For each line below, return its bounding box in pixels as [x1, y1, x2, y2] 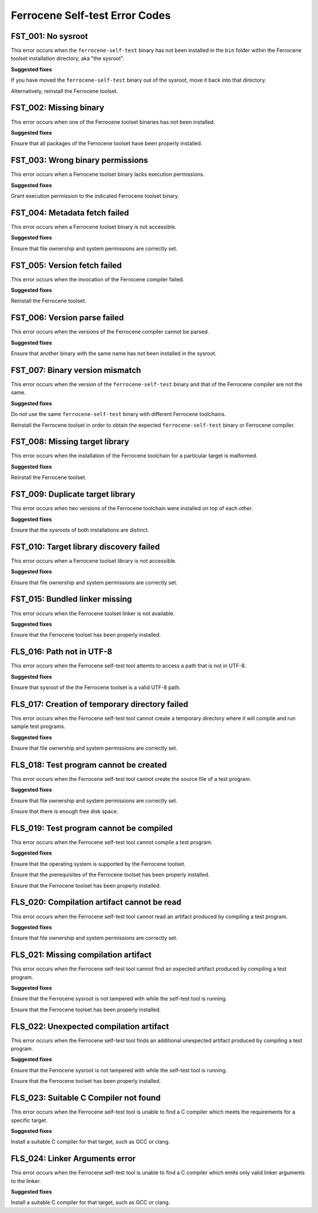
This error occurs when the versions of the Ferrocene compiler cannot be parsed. [11, 328, 209, 335]
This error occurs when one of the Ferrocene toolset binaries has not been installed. [11, 118, 216, 125]
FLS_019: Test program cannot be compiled [11, 823, 173, 833]
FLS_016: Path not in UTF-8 [11, 647, 112, 657]
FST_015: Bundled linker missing [11, 594, 132, 604]
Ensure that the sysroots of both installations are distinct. [11, 526, 150, 533]
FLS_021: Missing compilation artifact [11, 950, 152, 960]
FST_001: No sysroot [11, 31, 88, 41]
